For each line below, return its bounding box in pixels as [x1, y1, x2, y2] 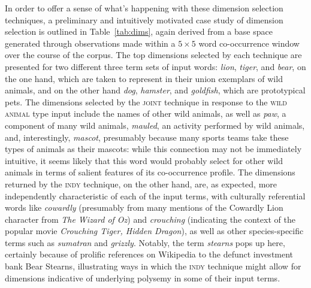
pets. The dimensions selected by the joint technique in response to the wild [5, 95, 287, 108]
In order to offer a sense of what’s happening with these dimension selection [5, 2, 283, 14]
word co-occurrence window [198, 37, 300, 49]
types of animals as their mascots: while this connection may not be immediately [5, 143, 302, 155]
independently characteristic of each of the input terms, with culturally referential [5, 189, 306, 202]
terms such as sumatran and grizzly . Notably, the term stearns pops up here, [5, 236, 285, 248]
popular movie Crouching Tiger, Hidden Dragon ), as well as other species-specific [5, 225, 304, 237]
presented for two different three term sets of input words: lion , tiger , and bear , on [5, 60, 306, 72]
